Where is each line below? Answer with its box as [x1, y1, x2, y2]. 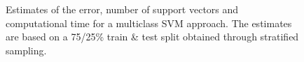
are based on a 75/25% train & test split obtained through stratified [6, 29, 299, 44]
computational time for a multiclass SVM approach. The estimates [6, 15, 292, 30]
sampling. [6, 42, 47, 57]
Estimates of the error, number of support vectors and [6, 2, 239, 16]
